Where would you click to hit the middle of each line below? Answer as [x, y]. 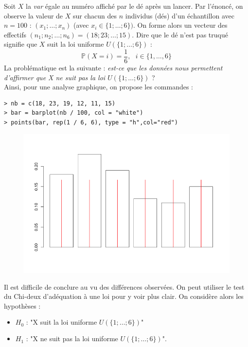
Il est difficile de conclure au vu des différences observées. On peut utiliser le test [124, 286]
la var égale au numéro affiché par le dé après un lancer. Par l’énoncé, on [134, 6]
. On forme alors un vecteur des [180, 25]
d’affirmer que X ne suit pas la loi [55, 77]
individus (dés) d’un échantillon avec [180, 15]
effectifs [15, 34]
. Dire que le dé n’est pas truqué [180, 34]
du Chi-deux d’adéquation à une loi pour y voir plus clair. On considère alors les [124, 296]
